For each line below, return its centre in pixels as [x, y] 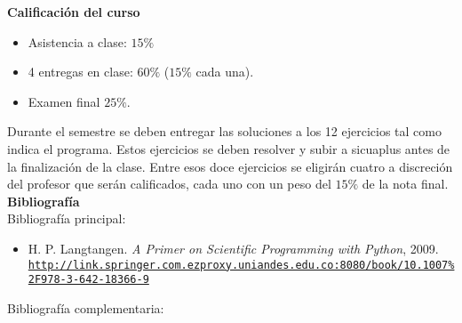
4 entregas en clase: [80, 72]
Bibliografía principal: [67, 218]
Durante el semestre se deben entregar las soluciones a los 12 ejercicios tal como [224, 131]
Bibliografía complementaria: [86, 307]
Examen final [64, 101]
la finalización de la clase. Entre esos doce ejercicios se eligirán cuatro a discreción [230, 166]
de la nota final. [405, 184]
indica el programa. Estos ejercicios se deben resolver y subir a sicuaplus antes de [229, 148]
